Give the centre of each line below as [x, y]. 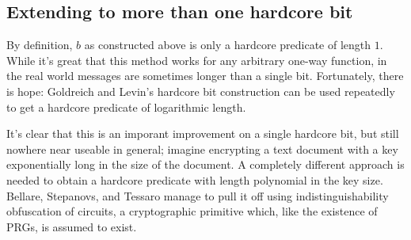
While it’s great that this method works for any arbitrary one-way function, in [197, 60]
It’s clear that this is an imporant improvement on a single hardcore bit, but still [203, 133]
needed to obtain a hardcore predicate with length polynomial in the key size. [195, 179]
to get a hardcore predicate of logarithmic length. [126, 107]
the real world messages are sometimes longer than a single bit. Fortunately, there [205, 76]
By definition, [40, 45]
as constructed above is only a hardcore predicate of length [228, 45]
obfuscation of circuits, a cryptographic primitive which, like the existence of [192, 211]
